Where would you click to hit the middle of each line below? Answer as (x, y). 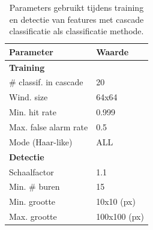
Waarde (112, 51)
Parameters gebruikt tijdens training (76, 7)
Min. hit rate (33, 112)
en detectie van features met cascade (76, 19)
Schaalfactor (31, 171)
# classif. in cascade (46, 82)
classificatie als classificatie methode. (76, 31)
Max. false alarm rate (49, 127)
